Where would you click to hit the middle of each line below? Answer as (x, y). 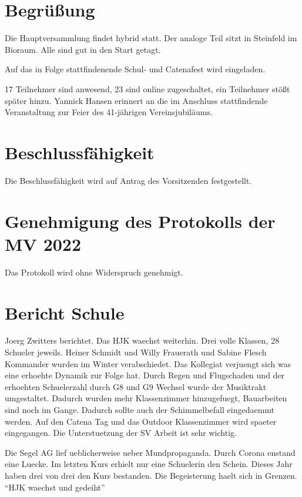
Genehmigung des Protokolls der (140, 221)
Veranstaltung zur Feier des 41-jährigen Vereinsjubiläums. (109, 112)
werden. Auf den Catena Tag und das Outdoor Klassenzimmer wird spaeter (141, 421)
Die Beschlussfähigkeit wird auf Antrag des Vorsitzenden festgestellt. (128, 180)
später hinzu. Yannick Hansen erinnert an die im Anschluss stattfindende (136, 100)
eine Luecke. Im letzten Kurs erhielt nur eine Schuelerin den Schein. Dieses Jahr (149, 464)
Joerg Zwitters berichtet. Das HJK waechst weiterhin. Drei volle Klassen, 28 (142, 340)
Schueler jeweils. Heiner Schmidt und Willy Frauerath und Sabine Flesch (136, 352)
